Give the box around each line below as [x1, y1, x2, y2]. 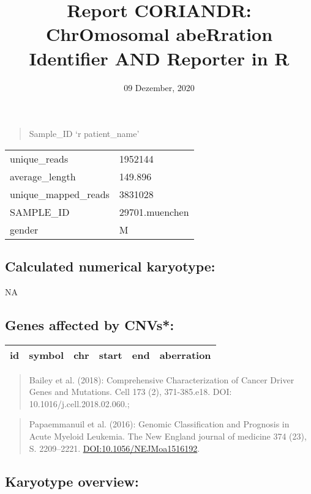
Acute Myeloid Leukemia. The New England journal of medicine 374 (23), [29, 430, 307, 443]
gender [10, 222, 39, 237]
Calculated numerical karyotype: [5, 257, 215, 276]
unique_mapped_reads [10, 186, 110, 201]
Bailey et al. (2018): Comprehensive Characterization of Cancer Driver [29, 373, 294, 386]
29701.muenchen [119, 204, 189, 219]
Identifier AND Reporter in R [29, 45, 290, 70]
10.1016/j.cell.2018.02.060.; [29, 397, 130, 410]
